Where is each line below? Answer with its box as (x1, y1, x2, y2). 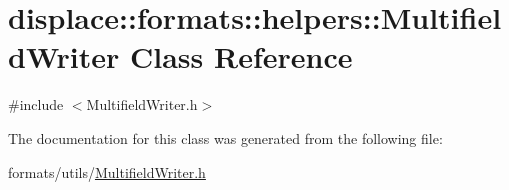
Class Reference (129, 36, 353, 77)
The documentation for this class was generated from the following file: (8, 127, 443, 148)
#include (8, 94, 64, 115)
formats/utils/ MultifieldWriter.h (8, 161, 206, 182)
